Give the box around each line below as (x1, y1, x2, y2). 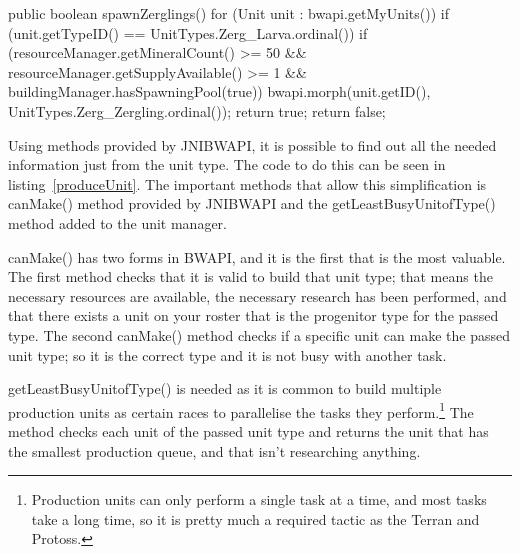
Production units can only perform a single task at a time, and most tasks (31, 489, 487, 510)
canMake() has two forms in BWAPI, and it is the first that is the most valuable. (8, 246, 506, 267)
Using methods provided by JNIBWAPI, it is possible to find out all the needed (8, 134, 497, 155)
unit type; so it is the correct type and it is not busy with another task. (8, 344, 447, 365)
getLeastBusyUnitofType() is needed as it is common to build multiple (8, 378, 442, 399)
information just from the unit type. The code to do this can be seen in (8, 154, 446, 175)
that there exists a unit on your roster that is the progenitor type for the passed (8, 305, 499, 326)
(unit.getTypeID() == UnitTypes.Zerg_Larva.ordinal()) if (8, 22, 368, 43)
